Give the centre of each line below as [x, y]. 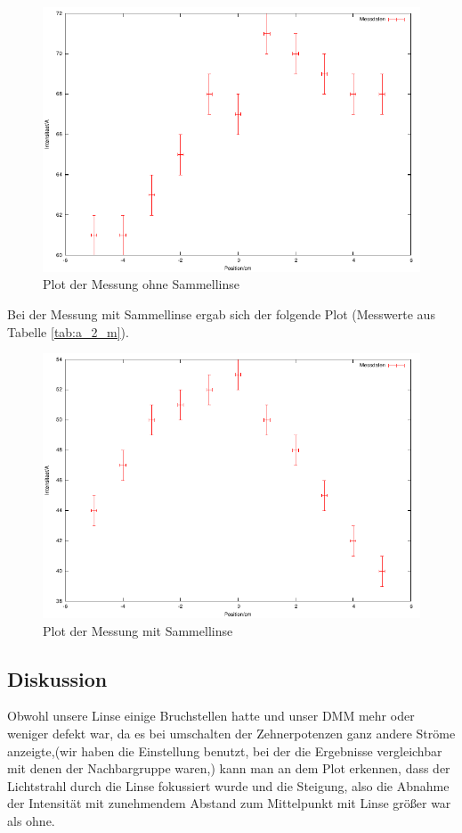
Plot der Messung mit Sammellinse [138, 630]
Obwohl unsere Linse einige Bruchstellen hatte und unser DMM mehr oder [211, 716]
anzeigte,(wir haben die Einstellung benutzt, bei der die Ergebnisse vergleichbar [225, 751]
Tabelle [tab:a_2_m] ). [68, 331]
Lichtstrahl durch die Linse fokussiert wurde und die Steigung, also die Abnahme [228, 785]
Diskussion [57, 678]
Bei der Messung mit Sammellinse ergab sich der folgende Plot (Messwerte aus [221, 313]
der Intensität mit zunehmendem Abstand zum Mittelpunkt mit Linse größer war [229, 803]
